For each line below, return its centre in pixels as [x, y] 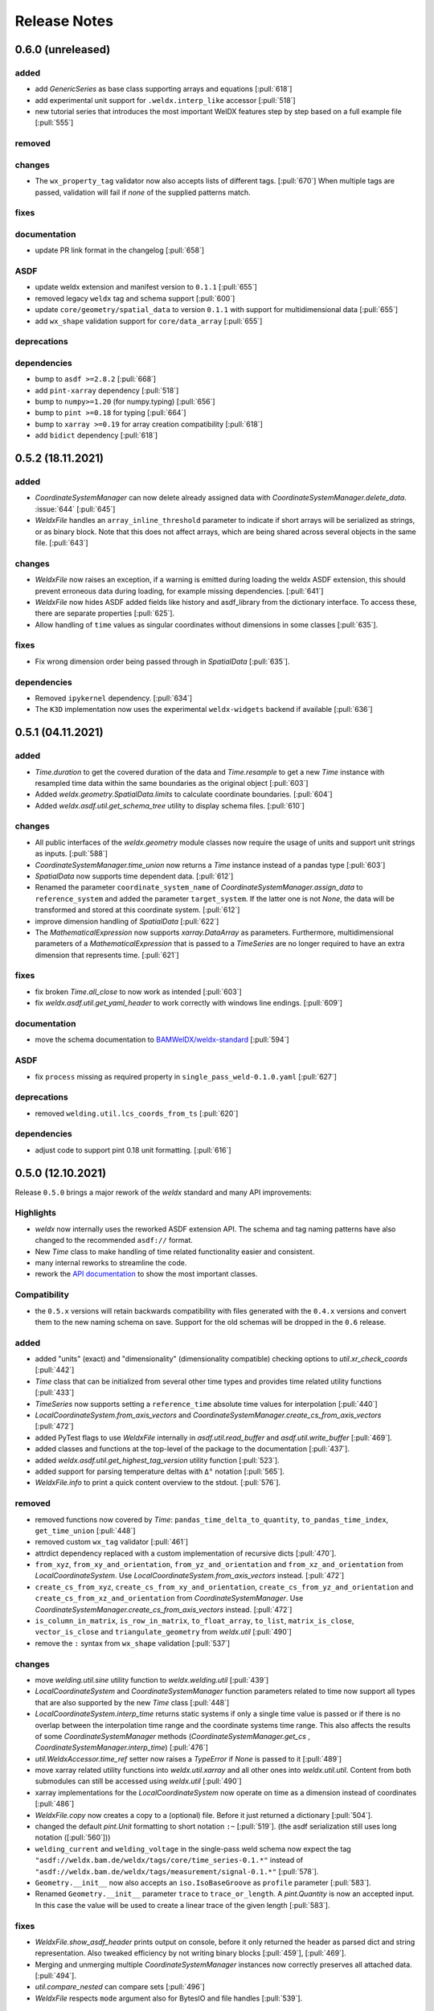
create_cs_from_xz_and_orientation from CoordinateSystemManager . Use [169, 1598]
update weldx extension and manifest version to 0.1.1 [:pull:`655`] [146, 287]
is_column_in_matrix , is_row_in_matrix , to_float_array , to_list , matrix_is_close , [194, 1621]
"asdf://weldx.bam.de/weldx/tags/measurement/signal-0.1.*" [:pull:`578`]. [177, 1871]
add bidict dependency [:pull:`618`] [96, 435]
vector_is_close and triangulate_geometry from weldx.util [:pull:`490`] [164, 1632]
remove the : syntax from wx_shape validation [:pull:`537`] [133, 1643]
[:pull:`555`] [54, 123]
